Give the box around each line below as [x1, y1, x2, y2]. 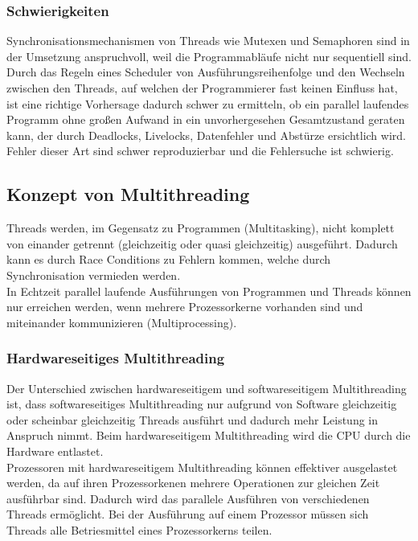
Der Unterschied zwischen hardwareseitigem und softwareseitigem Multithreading [6, 379, 407, 396]
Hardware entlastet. [6, 442, 104, 459]
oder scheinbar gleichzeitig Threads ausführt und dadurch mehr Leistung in [6, 411, 378, 428]
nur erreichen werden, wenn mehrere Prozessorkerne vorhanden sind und [6, 298, 363, 315]
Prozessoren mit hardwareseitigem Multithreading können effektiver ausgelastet [6, 458, 398, 475]
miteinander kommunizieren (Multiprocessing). [6, 314, 237, 330]
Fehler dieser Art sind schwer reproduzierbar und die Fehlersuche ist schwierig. [6, 142, 394, 159]
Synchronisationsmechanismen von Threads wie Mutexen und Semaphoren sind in [6, 32, 410, 49]
